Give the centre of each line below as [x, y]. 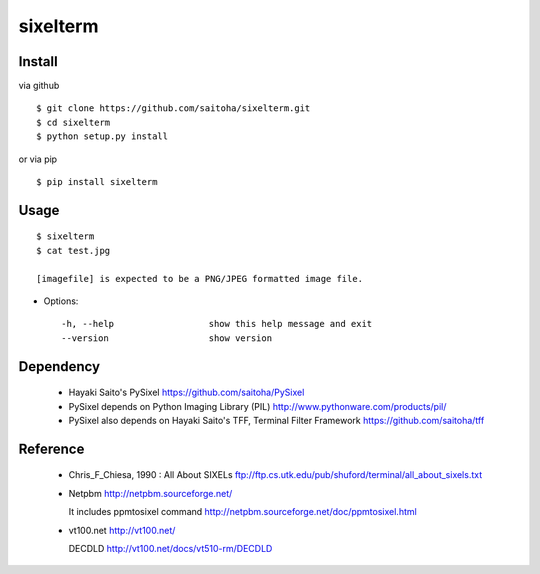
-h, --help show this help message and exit [217, 324]
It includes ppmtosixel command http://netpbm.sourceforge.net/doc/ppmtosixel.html [242, 512]
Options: [61, 301]
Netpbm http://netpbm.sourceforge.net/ [150, 493]
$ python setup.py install [102, 136]
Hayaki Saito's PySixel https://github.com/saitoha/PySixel [186, 392]
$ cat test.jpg [73, 250]
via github [39, 86]
